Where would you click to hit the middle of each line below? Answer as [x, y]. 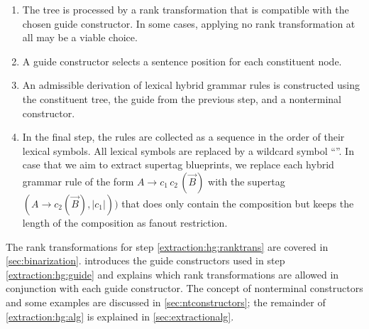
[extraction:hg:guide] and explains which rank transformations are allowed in [172, 274]
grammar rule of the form [78, 181]
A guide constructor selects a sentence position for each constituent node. [182, 61]
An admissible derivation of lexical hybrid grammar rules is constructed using [191, 85]
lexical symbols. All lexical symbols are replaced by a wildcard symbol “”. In [188, 150]
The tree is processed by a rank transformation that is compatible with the [186, 9]
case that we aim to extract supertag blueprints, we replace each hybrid [178, 164]
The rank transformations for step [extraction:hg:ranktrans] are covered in [167, 246]
